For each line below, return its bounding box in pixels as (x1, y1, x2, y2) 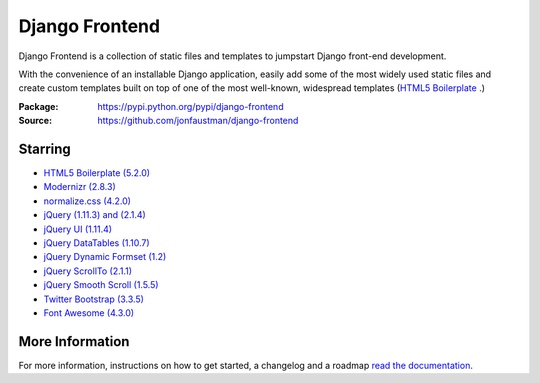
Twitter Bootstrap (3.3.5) (43, 293, 145, 305)
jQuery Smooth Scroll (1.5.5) (43, 279, 159, 291)
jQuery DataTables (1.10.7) (43, 236, 150, 249)
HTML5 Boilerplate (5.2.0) (43, 167, 150, 179)
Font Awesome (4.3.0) (43, 306, 135, 319)
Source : (18, 115, 53, 127)
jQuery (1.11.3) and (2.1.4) (43, 209, 147, 221)
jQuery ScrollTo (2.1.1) (43, 265, 133, 277)
